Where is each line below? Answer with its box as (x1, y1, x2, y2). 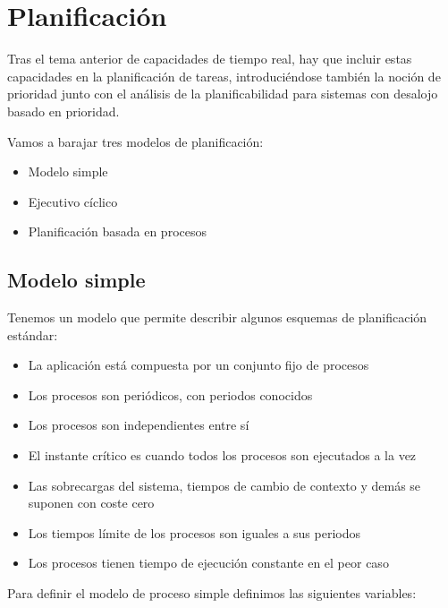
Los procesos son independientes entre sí (28, 415, 249, 434)
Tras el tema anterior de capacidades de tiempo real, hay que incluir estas (7, 49, 412, 68)
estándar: (7, 325, 58, 344)
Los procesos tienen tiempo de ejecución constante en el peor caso (28, 553, 389, 572)
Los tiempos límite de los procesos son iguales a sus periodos (28, 523, 361, 542)
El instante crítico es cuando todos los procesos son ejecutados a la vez (28, 446, 417, 465)
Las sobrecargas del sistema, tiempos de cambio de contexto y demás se (28, 475, 421, 494)
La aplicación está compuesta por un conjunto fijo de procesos (28, 355, 369, 374)
